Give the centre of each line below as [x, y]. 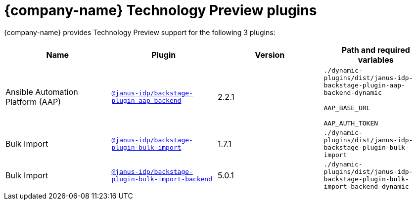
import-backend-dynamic [366, 186]
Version [270, 55]
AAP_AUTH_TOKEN [351, 123]
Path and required [376, 50]
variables [376, 60]
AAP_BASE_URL [347, 108]
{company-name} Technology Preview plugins [161, 10]
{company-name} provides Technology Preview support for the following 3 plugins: [140, 32]
